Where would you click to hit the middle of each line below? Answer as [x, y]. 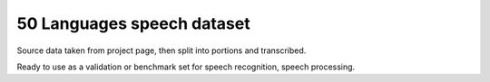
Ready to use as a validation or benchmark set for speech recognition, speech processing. [186, 67]
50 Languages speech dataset [133, 23]
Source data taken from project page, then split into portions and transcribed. [162, 50]
